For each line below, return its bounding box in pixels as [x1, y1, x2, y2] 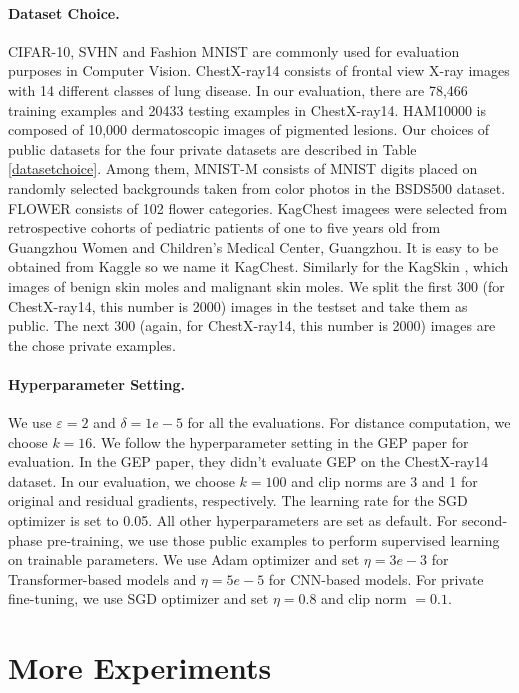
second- [461, 510, 508, 531]
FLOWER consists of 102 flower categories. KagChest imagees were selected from [8, 197, 508, 218]
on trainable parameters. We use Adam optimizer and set [8, 549, 360, 570]
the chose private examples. [8, 334, 176, 355]
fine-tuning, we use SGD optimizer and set [8, 588, 269, 609]
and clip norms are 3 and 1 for [291, 470, 478, 491]
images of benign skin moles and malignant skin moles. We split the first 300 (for [8, 275, 505, 296]
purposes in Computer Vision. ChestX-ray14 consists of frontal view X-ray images [8, 60, 510, 81]
